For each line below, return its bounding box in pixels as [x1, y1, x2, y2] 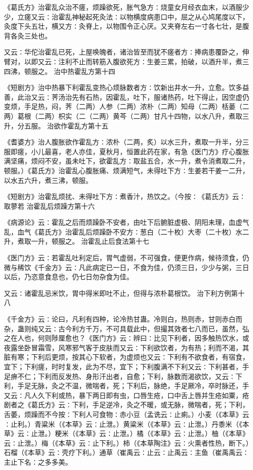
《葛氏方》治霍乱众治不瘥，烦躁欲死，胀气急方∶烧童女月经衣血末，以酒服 [4, 2, 242, 12]
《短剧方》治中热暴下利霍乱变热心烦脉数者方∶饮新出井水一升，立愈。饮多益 [4, 82, 249, 92]
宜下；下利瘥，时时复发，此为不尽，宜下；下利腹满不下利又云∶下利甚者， [4, 362, 242, 371]
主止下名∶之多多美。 [4, 456, 72, 467]
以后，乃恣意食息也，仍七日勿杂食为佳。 [4, 271, 133, 282]
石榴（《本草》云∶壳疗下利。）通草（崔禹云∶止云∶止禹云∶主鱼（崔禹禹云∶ [4, 447, 249, 457]
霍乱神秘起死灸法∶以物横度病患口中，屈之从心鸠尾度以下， [58, 11, 249, 21]
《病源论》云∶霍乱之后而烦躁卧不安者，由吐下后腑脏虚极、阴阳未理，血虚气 [4, 217, 249, 227]
